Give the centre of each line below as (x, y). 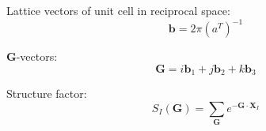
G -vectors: (32, 56)
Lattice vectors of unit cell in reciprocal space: (118, 10)
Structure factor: (47, 94)
